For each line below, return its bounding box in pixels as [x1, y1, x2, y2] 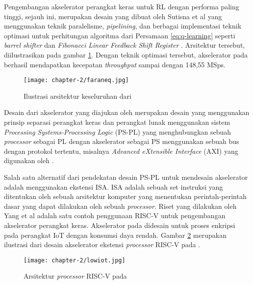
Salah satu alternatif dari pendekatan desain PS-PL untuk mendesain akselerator [4, 171, 248, 182]
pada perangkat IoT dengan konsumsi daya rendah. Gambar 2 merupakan [4, 229, 227, 240]
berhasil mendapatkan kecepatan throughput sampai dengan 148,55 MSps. [4, 59, 226, 69]
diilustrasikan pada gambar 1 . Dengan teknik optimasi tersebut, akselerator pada [4, 49, 248, 59]
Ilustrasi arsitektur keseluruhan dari [24, 90, 131, 101]
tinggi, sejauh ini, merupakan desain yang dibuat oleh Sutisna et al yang [4, 11, 222, 21]
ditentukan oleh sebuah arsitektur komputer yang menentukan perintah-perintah [4, 191, 247, 201]
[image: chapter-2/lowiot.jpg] [24, 256, 126, 264]
